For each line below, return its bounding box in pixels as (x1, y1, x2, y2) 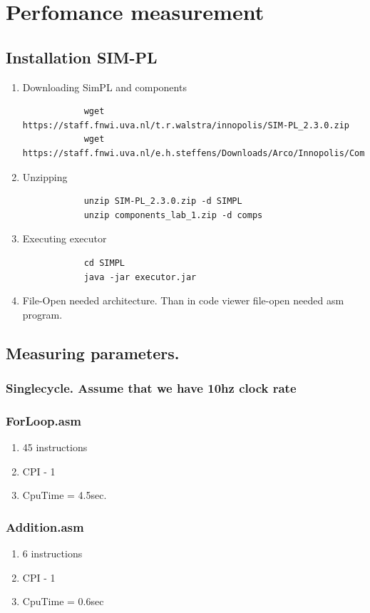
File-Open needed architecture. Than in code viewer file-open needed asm (22, 293, 344, 308)
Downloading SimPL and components (22, 79, 187, 94)
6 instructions (22, 546, 83, 561)
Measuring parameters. (6, 341, 180, 364)
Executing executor (22, 231, 107, 246)
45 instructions (22, 440, 88, 455)
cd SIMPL (83, 257, 125, 268)
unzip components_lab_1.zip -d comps (83, 210, 263, 220)
